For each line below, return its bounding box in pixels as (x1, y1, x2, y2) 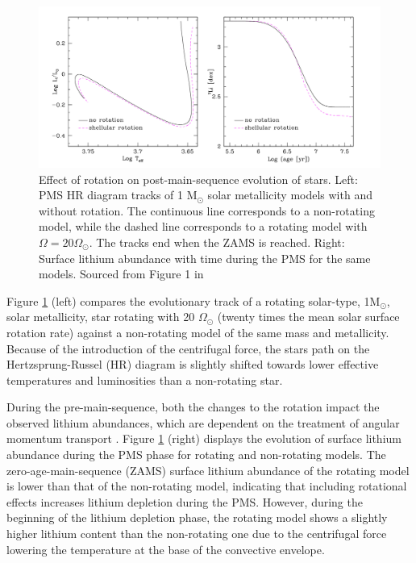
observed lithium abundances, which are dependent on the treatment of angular (6, 414, 400, 431)
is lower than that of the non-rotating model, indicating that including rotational (6, 478, 407, 494)
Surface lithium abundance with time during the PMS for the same (39, 249, 371, 266)
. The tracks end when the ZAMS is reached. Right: (89, 233, 345, 250)
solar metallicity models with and (207, 186, 372, 203)
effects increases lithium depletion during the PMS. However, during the (6, 493, 363, 510)
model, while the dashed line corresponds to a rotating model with (39, 218, 368, 235)
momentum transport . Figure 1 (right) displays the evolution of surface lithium (6, 430, 401, 447)
